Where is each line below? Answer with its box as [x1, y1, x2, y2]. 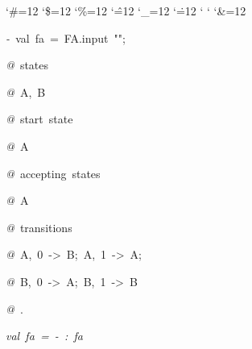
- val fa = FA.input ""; [6, 29, 126, 46]
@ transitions [6, 218, 72, 235]
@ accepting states [6, 164, 101, 181]
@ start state [6, 110, 73, 127]
